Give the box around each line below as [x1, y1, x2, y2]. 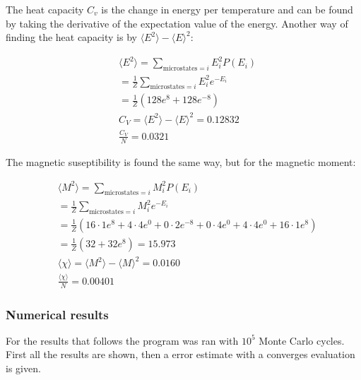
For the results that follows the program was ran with [6, 333, 239, 348]
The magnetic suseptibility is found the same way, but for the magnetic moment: [6, 154, 356, 169]
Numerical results [6, 305, 109, 323]
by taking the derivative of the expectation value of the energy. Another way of [6, 16, 348, 30]
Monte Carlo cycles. [259, 333, 345, 348]
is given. [6, 361, 41, 375]
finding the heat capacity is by [6, 30, 137, 44]
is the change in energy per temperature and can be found [101, 2, 353, 16]
